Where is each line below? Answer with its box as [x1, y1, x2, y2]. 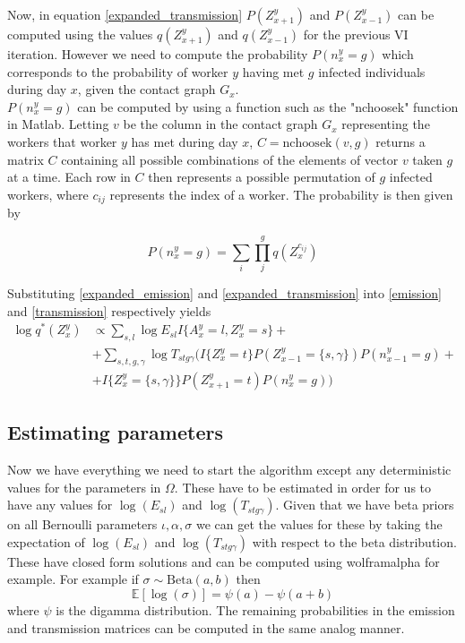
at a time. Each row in [7, 167, 131, 186]
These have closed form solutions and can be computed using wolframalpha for [7, 552, 440, 570]
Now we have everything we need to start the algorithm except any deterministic [7, 460, 452, 479]
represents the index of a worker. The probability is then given [109, 184, 453, 203]
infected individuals [318, 62, 426, 81]
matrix [7, 150, 44, 168]
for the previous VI [303, 25, 409, 43]
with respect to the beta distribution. [252, 532, 457, 551]
